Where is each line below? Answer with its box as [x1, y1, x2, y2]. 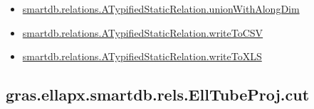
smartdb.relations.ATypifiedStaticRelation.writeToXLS [22, 49, 262, 64]
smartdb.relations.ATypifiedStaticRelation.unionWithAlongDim [22, 1, 300, 16]
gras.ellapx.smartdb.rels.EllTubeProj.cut [6, 84, 310, 105]
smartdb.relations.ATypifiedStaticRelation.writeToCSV [22, 25, 263, 40]
